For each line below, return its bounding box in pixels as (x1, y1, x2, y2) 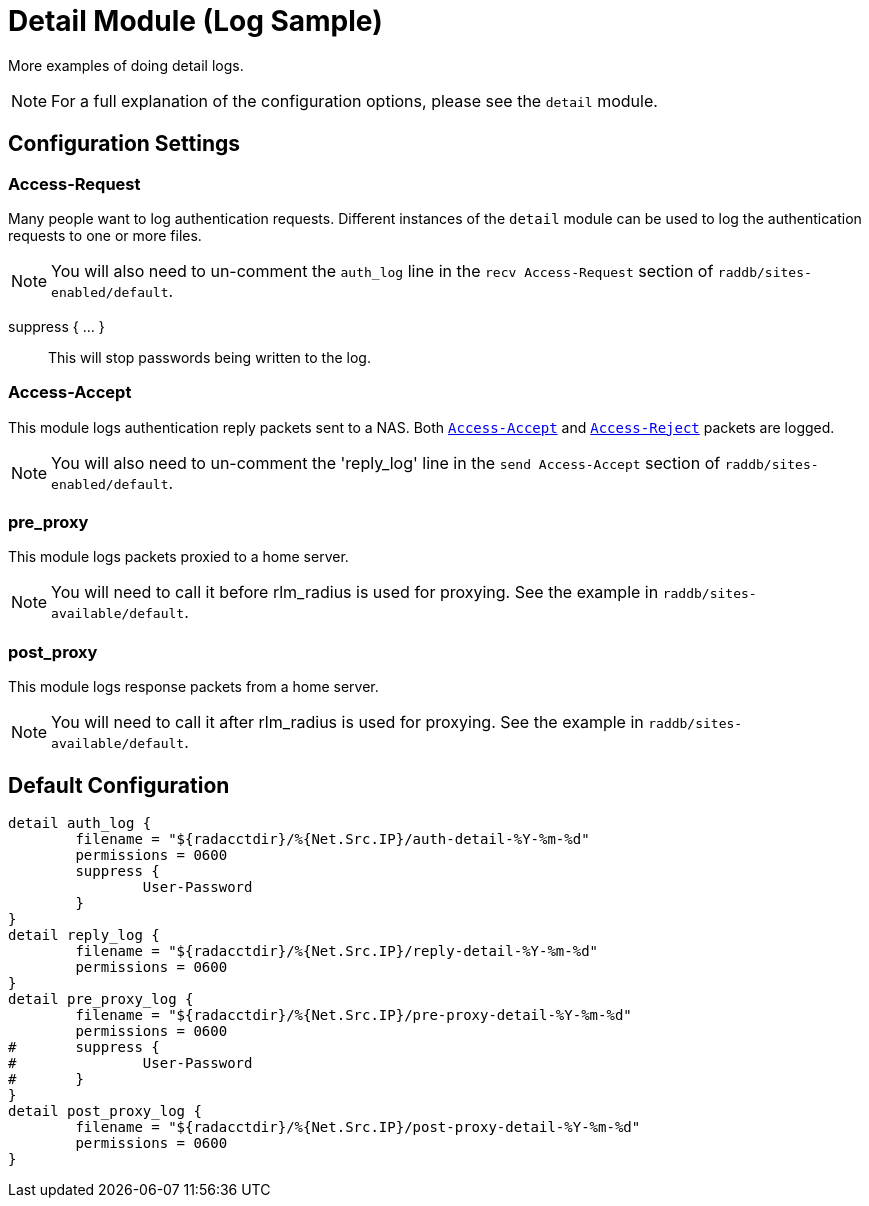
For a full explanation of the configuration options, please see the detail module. (51, 90, 658, 111)
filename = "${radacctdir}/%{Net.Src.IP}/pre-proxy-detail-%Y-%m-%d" (75, 1007, 632, 1024)
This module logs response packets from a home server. (8, 678, 379, 696)
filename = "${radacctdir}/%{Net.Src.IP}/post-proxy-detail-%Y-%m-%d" (75, 1119, 641, 1136)
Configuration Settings (8, 131, 241, 157)
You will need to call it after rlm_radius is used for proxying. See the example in (51, 712, 644, 733)
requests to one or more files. (8, 226, 202, 244)
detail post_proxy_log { (8, 1103, 202, 1120)
